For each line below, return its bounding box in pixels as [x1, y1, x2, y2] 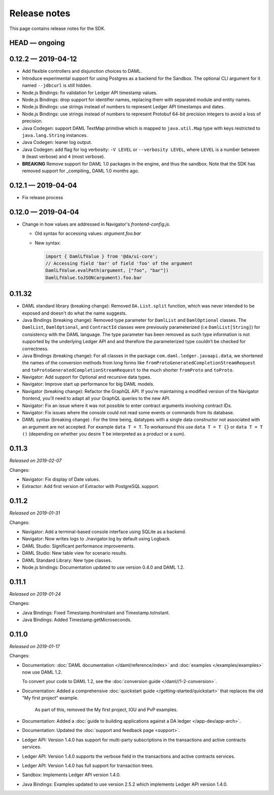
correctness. [22, 346, 49, 352]
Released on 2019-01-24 [9, 591, 61, 597]
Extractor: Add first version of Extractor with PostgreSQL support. [22, 483, 159, 490]
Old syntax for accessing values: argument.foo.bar [35, 230, 142, 236]
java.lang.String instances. [22, 132, 88, 138]
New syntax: [35, 239, 61, 246]
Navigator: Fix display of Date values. [22, 476, 100, 482]
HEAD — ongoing [9, 39, 65, 47]
